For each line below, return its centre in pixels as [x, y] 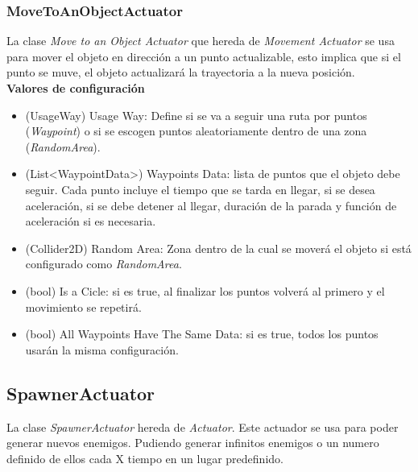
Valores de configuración [76, 88]
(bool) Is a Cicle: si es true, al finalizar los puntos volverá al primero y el [205, 290]
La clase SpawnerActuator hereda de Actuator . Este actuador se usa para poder [203, 426]
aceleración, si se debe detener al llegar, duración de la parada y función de [211, 205]
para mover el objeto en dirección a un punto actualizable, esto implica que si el [204, 56]
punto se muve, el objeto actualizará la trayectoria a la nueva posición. [181, 72]
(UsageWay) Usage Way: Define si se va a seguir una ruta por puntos [196, 115]
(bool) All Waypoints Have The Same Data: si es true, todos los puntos [202, 334]
